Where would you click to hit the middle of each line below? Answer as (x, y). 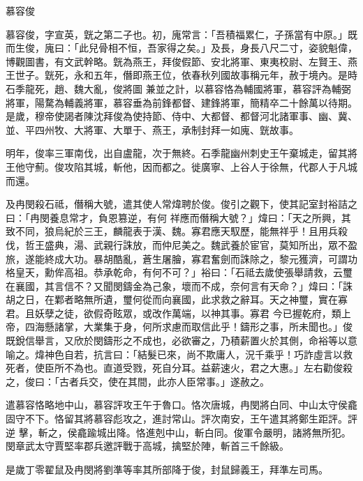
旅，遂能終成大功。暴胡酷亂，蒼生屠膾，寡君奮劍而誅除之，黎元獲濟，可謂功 (181, 258)
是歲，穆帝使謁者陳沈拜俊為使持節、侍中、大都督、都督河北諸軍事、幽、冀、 (181, 116)
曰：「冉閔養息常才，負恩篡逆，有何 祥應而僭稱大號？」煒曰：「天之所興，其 (178, 217)
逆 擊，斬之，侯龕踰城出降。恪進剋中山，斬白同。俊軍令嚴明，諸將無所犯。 (178, 432)
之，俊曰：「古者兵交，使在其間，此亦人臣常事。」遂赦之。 (138, 381)
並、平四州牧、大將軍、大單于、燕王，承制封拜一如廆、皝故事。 (152, 129)
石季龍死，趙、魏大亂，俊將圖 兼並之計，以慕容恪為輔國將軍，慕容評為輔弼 (178, 88)
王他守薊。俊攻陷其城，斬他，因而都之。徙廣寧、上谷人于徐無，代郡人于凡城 (181, 166)
